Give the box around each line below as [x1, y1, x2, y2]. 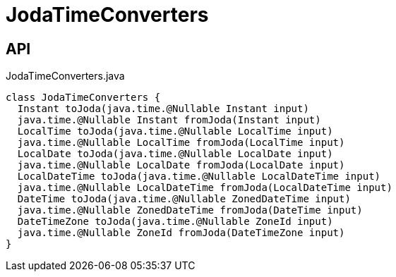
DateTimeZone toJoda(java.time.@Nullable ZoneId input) [17, 216, 333, 228]
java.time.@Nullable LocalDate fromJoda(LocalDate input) [17, 159, 345, 171]
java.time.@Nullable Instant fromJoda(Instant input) [17, 114, 321, 126]
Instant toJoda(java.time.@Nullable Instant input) [17, 103, 309, 115]
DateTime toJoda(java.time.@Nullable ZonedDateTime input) [17, 193, 351, 205]
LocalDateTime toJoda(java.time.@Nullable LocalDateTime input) [17, 171, 381, 183]
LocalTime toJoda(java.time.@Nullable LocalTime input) [17, 125, 333, 137]
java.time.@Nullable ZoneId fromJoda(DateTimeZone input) [17, 227, 345, 239]
